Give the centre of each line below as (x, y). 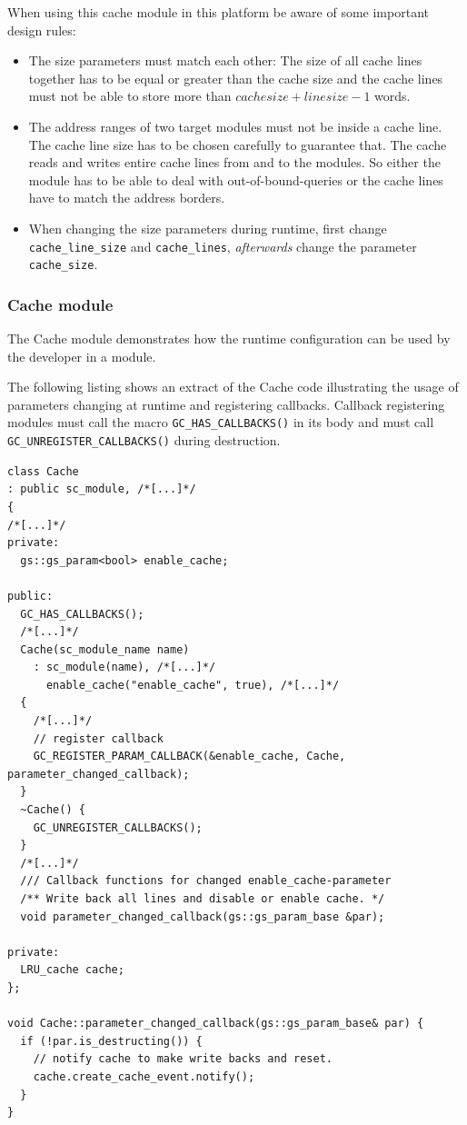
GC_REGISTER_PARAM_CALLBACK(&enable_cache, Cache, (189, 757)
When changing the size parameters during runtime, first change (208, 228)
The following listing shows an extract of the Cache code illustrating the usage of (233, 387)
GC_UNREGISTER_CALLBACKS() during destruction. (144, 440)
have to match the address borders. (127, 198)
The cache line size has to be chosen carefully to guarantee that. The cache (238, 144)
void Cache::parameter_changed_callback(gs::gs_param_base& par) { (216, 1024)
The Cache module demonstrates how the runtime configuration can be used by (229, 338)
